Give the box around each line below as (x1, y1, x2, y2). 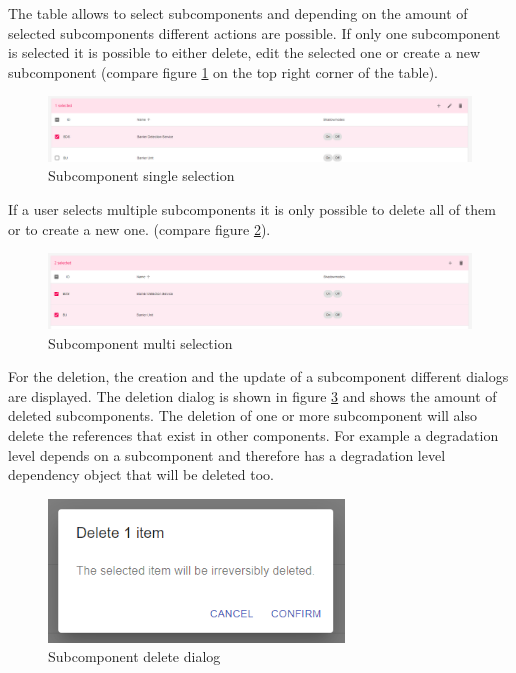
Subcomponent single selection (48, 165, 235, 186)
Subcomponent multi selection (48, 332, 233, 353)
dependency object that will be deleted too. (8, 464, 275, 485)
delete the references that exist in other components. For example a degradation (8, 424, 499, 445)
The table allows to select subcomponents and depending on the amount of (8, 3, 468, 23)
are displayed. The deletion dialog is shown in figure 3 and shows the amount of (8, 385, 497, 406)
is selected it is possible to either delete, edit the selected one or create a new (8, 42, 481, 63)
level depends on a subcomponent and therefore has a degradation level (8, 444, 446, 465)
